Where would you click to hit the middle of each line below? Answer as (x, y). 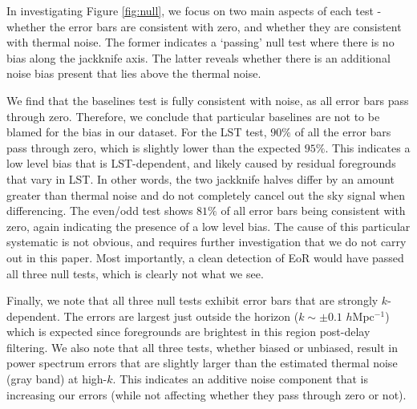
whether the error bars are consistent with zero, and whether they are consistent (204, 26)
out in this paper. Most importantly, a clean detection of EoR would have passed (205, 257)
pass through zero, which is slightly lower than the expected (154, 147)
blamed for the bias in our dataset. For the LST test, (137, 132)
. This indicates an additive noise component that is (241, 379)
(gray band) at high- (57, 379)
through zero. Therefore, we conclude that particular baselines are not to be (193, 116)
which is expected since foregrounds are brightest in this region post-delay (188, 332)
